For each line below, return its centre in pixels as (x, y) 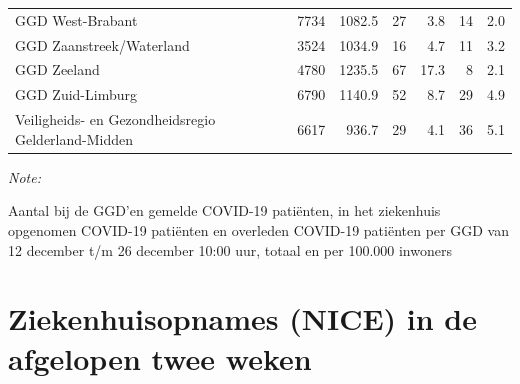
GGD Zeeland (57, 69)
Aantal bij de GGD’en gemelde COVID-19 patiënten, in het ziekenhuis (224, 210)
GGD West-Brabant (76, 19)
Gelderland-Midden (74, 138)
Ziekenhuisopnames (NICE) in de (243, 318)
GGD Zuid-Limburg (76, 94)
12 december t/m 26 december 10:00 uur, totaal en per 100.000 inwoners (230, 249)
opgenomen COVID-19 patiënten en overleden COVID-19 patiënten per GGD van (258, 230)
